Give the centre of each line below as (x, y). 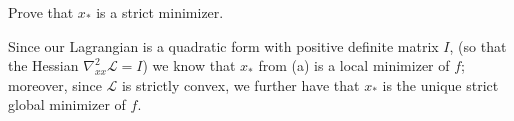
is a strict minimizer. (160, 12)
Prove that (41, 12)
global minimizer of (67, 104)
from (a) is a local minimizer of (354, 65)
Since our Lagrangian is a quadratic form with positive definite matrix (223, 45)
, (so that (478, 45)
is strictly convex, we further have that (240, 84)
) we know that (189, 65)
